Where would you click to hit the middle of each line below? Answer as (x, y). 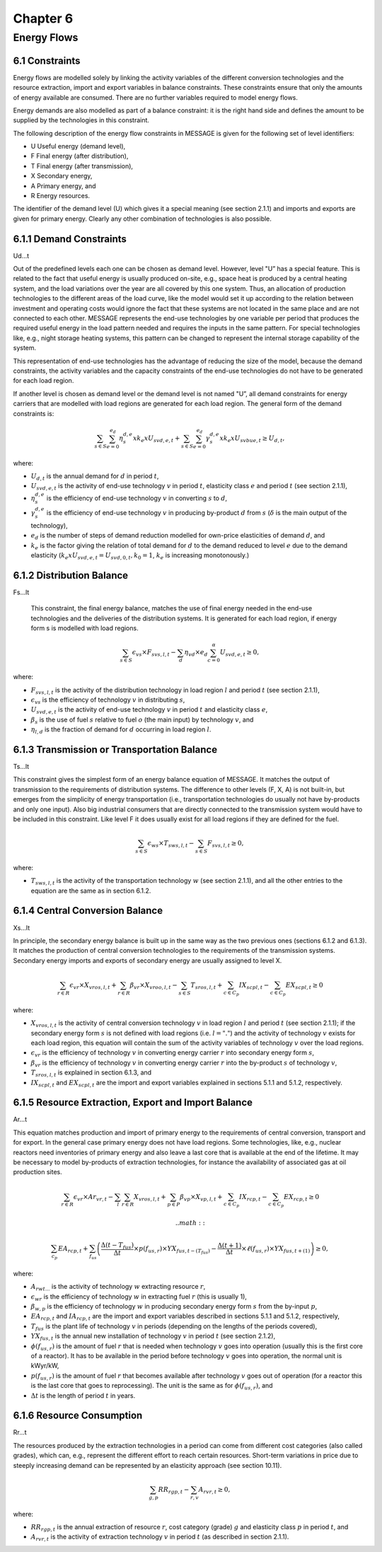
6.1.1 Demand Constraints (70, 239)
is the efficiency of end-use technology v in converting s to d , (137, 498)
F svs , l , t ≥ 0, (226, 844)
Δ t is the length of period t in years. (83, 1395)
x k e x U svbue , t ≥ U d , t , (252, 439)
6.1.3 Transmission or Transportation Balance (115, 749)
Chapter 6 (43, 18)
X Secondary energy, (62, 176)
